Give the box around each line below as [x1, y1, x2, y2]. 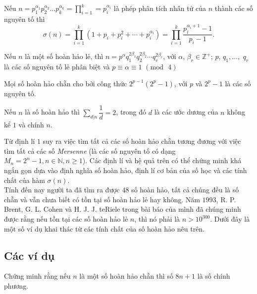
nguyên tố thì [4, 13, 45, 24]
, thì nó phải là [134, 214, 180, 224]
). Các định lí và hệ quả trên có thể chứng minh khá [82, 155, 242, 166]
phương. [4, 281, 29, 291]
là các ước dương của [154, 107, 218, 117]
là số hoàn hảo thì [25, 107, 80, 117]
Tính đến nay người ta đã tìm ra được [4, 184, 120, 195]
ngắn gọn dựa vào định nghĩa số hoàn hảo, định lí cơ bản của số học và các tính [4, 165, 247, 176]
